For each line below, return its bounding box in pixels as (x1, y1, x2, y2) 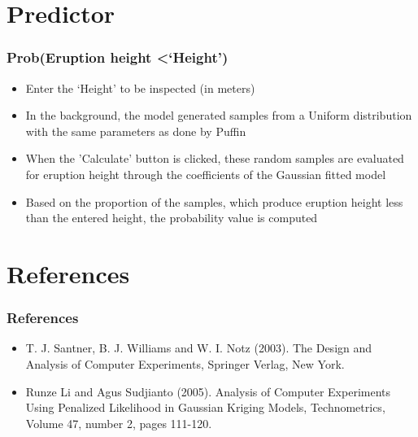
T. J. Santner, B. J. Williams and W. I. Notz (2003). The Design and (25, 339, 372, 356)
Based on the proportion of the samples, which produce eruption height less (25, 193, 403, 210)
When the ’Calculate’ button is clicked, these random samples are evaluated (25, 150, 404, 167)
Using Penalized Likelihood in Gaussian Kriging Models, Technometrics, (25, 399, 385, 416)
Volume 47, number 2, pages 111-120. (25, 414, 212, 431)
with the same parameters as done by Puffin (25, 122, 246, 139)
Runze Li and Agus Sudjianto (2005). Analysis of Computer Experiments (25, 382, 391, 400)
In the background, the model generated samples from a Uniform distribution (25, 107, 412, 124)
